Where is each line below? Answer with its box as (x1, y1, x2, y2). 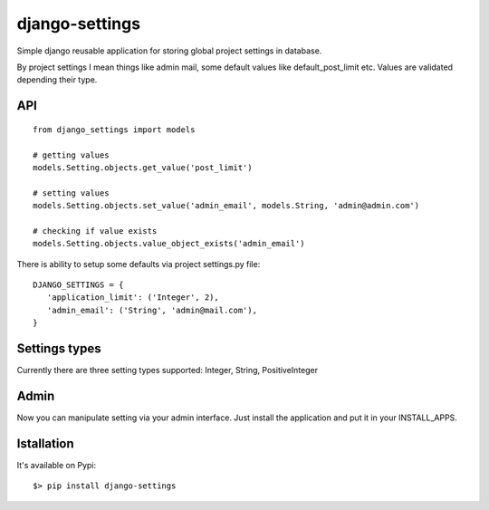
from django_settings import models (33, 124, 196, 135)
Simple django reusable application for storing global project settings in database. (16, 45, 322, 56)
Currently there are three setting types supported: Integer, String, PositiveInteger (16, 365, 319, 376)
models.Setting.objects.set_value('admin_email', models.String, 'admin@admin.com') (33, 200, 420, 211)
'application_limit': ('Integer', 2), (46, 293, 219, 303)
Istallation (16, 436, 74, 451)
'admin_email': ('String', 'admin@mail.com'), (46, 304, 258, 315)
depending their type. (16, 74, 98, 85)
